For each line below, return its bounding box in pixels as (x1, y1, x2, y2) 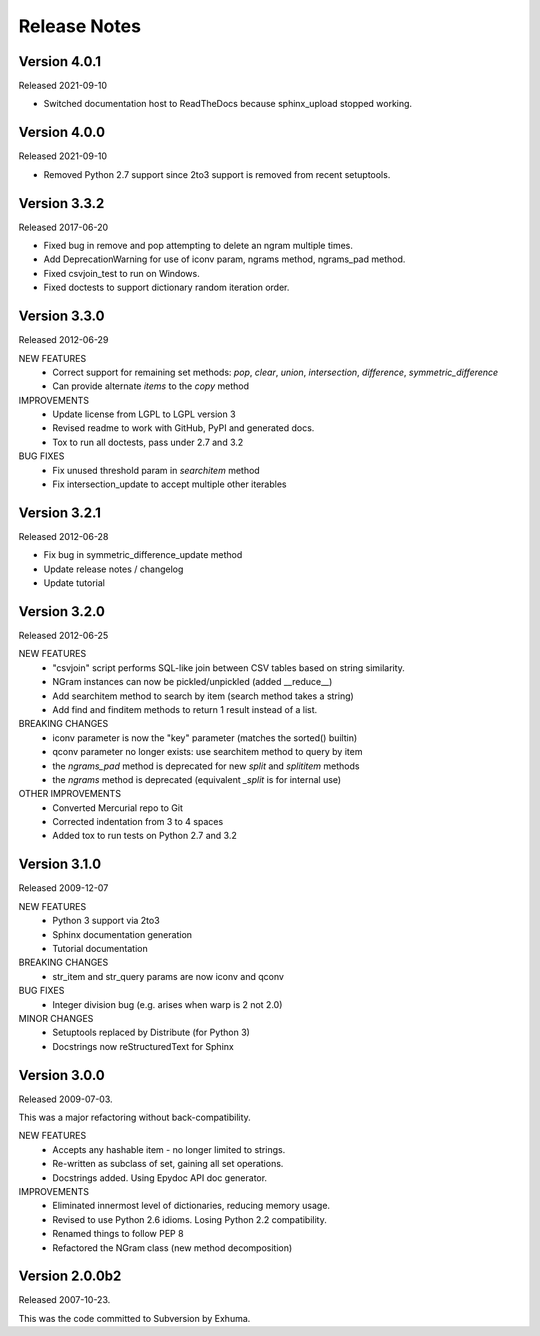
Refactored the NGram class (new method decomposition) (52, 1241, 293, 1254)
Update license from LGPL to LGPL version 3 (52, 408, 236, 420)
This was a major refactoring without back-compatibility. (18, 1111, 252, 1123)
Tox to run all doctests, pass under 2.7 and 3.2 (52, 436, 244, 448)
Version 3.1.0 (18, 856, 102, 873)
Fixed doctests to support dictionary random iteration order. (43, 281, 290, 294)
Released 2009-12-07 (18, 882, 109, 894)
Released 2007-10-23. (18, 1294, 111, 1306)
